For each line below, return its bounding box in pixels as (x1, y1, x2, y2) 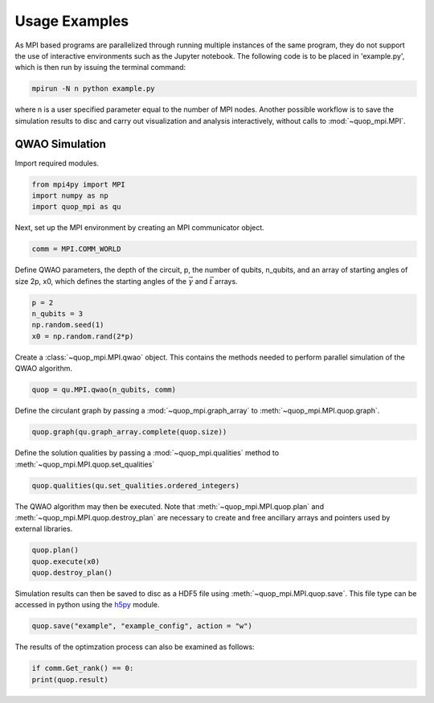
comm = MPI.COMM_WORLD (31, 245, 121, 253)
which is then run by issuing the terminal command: (14, 63, 186, 72)
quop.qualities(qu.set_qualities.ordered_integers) (31, 481, 240, 490)
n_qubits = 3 (31, 310, 84, 319)
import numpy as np (31, 191, 108, 200)
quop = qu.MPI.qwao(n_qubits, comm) (31, 385, 177, 394)
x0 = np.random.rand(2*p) (31, 331, 134, 341)
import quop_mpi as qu (31, 202, 121, 212)
